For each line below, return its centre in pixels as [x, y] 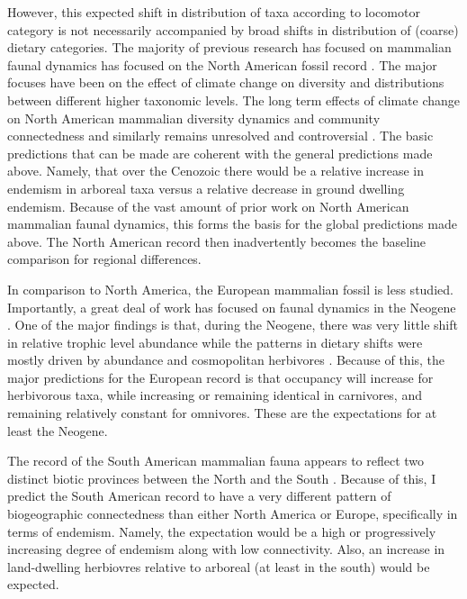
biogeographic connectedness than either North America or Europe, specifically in [233, 514]
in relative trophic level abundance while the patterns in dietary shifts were [215, 342]
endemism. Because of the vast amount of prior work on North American [208, 206]
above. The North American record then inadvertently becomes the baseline [217, 241]
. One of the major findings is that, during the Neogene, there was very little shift [233, 325]
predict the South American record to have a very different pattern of [199, 496]
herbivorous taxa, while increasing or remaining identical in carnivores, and [215, 395]
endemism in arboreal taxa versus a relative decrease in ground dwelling [206, 188]
